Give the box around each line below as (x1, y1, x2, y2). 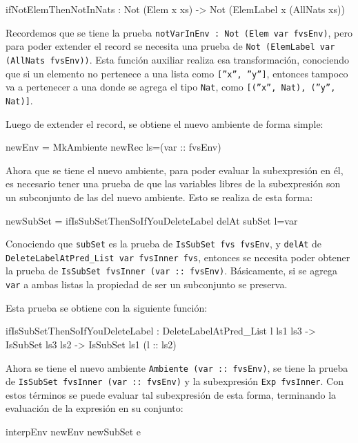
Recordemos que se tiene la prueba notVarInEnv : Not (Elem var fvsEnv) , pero (6, 25, 352, 39)
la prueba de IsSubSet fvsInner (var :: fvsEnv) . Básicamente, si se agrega (6, 263, 337, 278)
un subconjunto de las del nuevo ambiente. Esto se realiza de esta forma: (6, 189, 313, 204)
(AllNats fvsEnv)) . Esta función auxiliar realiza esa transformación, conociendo (6, 52, 349, 66)
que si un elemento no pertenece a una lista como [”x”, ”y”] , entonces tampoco (6, 66, 348, 80)
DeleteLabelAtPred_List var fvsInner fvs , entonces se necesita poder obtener (6, 249, 350, 264)
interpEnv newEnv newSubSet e (6, 424, 141, 438)
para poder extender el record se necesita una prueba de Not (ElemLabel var (6, 39, 335, 53)
